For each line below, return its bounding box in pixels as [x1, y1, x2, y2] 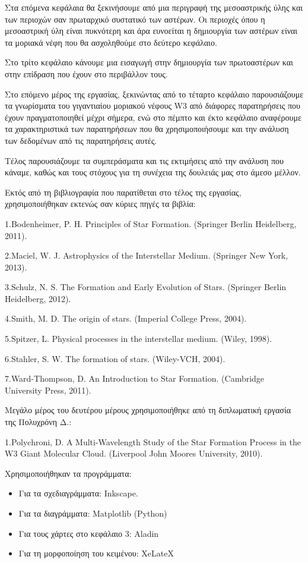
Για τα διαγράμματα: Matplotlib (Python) [18, 507, 167, 519]
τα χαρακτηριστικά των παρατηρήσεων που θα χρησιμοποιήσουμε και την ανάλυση [5, 122, 289, 135]
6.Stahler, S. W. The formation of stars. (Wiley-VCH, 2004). [5, 352, 226, 364]
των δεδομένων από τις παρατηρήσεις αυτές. [5, 134, 157, 146]
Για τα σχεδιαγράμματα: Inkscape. [18, 487, 138, 499]
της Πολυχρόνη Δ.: [5, 416, 72, 428]
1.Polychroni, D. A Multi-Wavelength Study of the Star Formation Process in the [5, 435, 301, 448]
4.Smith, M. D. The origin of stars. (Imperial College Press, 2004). [5, 312, 247, 325]
